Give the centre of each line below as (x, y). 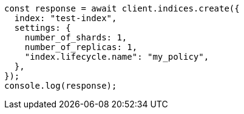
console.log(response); (61, 86)
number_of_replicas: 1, (81, 47)
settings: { (42, 28)
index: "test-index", (66, 18)
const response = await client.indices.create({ (122, 8)
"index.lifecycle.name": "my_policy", (117, 57)
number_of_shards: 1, (76, 37)
